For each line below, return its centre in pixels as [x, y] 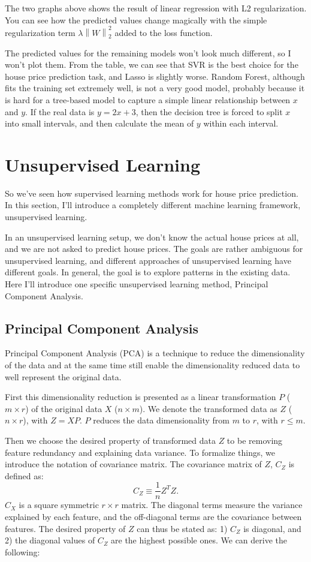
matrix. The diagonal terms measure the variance [212, 505]
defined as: [24, 475]
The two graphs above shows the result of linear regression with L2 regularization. [156, 8]
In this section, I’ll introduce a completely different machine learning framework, [153, 205]
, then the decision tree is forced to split [209, 111]
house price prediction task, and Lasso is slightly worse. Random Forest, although [155, 76]
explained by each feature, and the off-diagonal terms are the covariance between [153, 516]
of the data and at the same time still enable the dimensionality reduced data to [153, 364]
